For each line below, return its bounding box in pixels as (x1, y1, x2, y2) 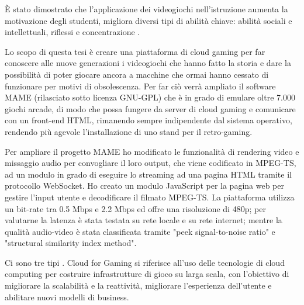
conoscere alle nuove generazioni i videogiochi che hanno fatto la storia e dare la (5, 57, 291, 69)
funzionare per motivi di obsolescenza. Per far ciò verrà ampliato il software (5, 79, 276, 92)
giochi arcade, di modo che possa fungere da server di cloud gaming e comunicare (5, 102, 296, 115)
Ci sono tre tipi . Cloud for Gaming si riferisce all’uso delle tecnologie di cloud (5, 256, 285, 268)
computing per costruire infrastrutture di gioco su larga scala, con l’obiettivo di (5, 268, 289, 280)
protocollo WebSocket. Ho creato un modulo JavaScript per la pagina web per (5, 179, 284, 192)
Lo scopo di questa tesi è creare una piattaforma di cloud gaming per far (5, 45, 265, 57)
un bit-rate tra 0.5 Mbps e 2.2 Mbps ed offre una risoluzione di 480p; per (5, 202, 266, 214)
